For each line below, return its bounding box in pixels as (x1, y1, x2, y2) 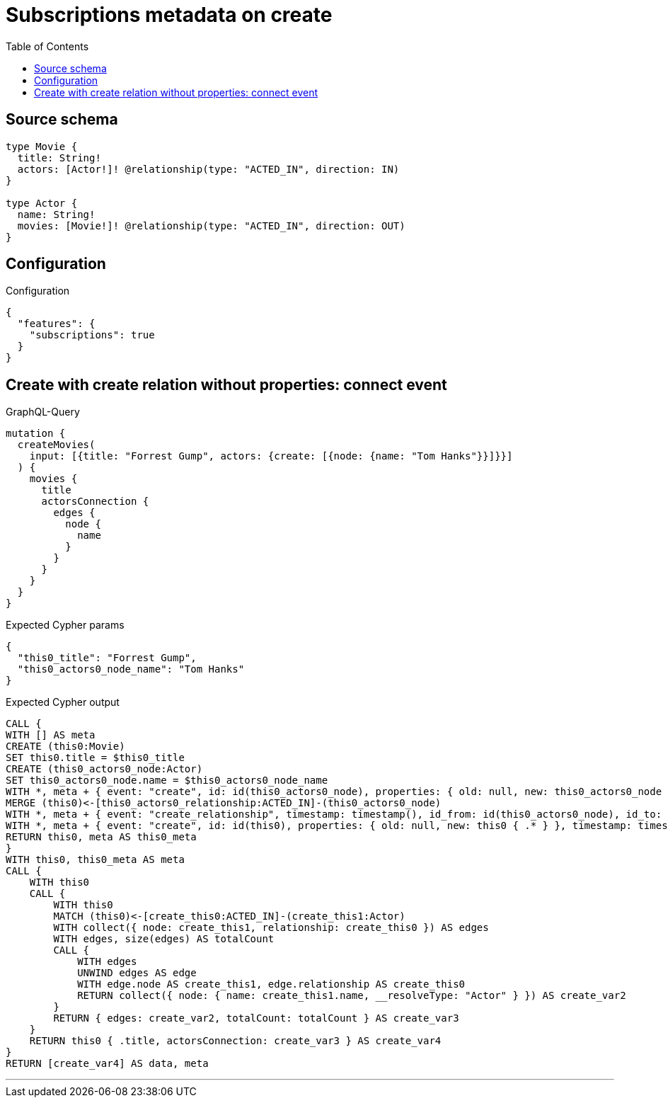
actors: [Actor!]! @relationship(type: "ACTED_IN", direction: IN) (17, 163, 400, 175)
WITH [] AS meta (6, 729, 96, 741)
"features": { (17, 318, 96, 330)
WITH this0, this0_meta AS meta (6, 854, 185, 866)
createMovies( (17, 439, 96, 451)
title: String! (17, 152, 101, 164)
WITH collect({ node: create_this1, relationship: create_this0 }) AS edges (53, 922, 489, 934)
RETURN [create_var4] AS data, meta (6, 1058, 209, 1070)
